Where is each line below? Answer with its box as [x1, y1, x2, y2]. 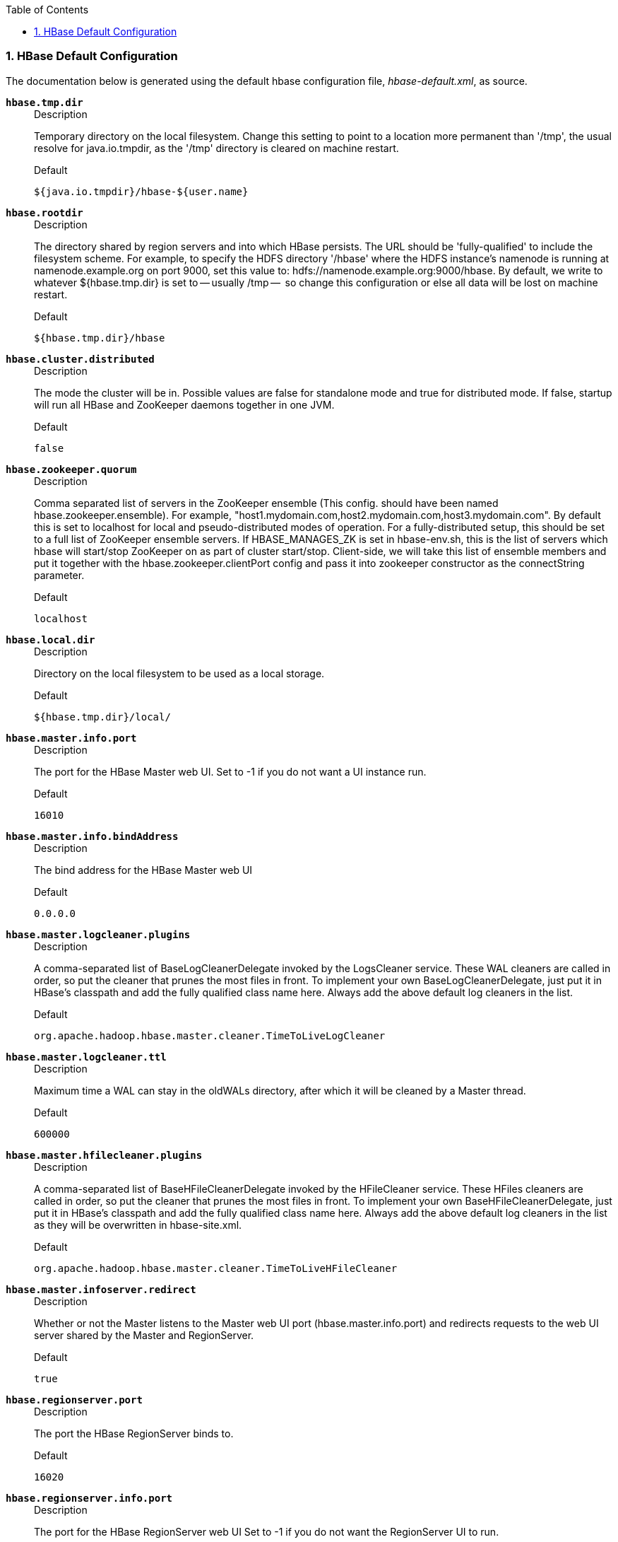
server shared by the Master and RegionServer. [34, 1328, 254, 1341]
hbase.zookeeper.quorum [6, 463, 137, 475]
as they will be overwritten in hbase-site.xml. [34, 1218, 242, 1231]
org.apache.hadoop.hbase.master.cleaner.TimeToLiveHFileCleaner [34, 1262, 398, 1274]
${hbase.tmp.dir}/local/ [34, 711, 171, 723]
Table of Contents [6, 4, 89, 16]
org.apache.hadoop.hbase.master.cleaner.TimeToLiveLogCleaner [34, 1029, 386, 1041]
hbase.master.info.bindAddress [6, 830, 179, 842]
